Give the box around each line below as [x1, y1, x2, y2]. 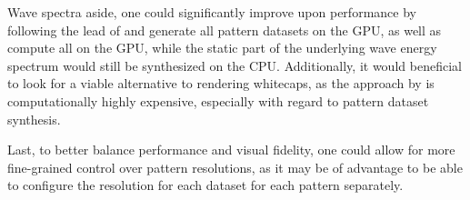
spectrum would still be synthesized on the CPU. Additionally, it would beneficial [7, 55, 462, 75]
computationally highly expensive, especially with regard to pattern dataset [7, 91, 429, 110]
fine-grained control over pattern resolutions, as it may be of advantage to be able [7, 157, 463, 176]
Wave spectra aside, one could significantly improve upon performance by [7, 3, 416, 21]
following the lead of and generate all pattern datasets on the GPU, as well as [7, 20, 442, 39]
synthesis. [7, 109, 61, 128]
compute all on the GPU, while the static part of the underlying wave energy [7, 38, 437, 57]
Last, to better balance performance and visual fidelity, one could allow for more [7, 140, 455, 159]
